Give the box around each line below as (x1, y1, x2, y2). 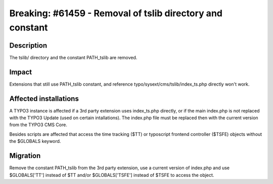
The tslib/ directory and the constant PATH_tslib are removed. (9, 54, 138, 60)
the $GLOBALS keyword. (9, 138, 61, 144)
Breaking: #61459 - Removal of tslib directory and (9, 8, 222, 19)
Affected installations (9, 94, 79, 103)
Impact (9, 67, 32, 76)
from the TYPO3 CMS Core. (9, 122, 68, 128)
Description (9, 41, 48, 50)
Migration (9, 152, 41, 160)
